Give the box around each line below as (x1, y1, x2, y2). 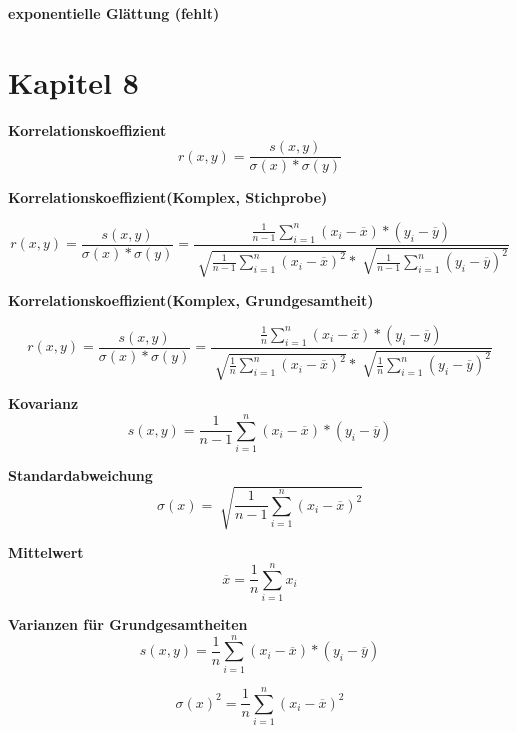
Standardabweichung (8, 465, 153, 486)
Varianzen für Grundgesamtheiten (8, 613, 248, 634)
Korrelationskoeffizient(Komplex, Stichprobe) (8, 187, 328, 208)
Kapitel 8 (8, 61, 139, 102)
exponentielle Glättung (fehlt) (8, 3, 220, 23)
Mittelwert (8, 542, 84, 563)
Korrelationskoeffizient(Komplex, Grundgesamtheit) (8, 290, 374, 311)
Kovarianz (8, 393, 79, 414)
